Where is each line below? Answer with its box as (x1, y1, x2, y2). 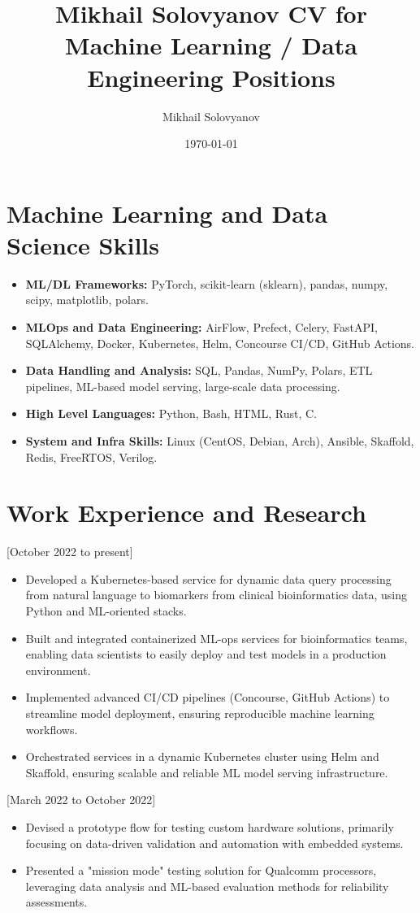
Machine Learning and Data (6, 196, 328, 229)
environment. (25, 661, 91, 678)
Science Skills (6, 228, 159, 261)
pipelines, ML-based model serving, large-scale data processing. (25, 377, 340, 394)
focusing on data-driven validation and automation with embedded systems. (25, 834, 404, 851)
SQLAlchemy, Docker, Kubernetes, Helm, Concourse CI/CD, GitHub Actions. (25, 334, 414, 351)
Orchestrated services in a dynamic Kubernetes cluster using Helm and (25, 748, 379, 765)
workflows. (25, 720, 78, 737)
